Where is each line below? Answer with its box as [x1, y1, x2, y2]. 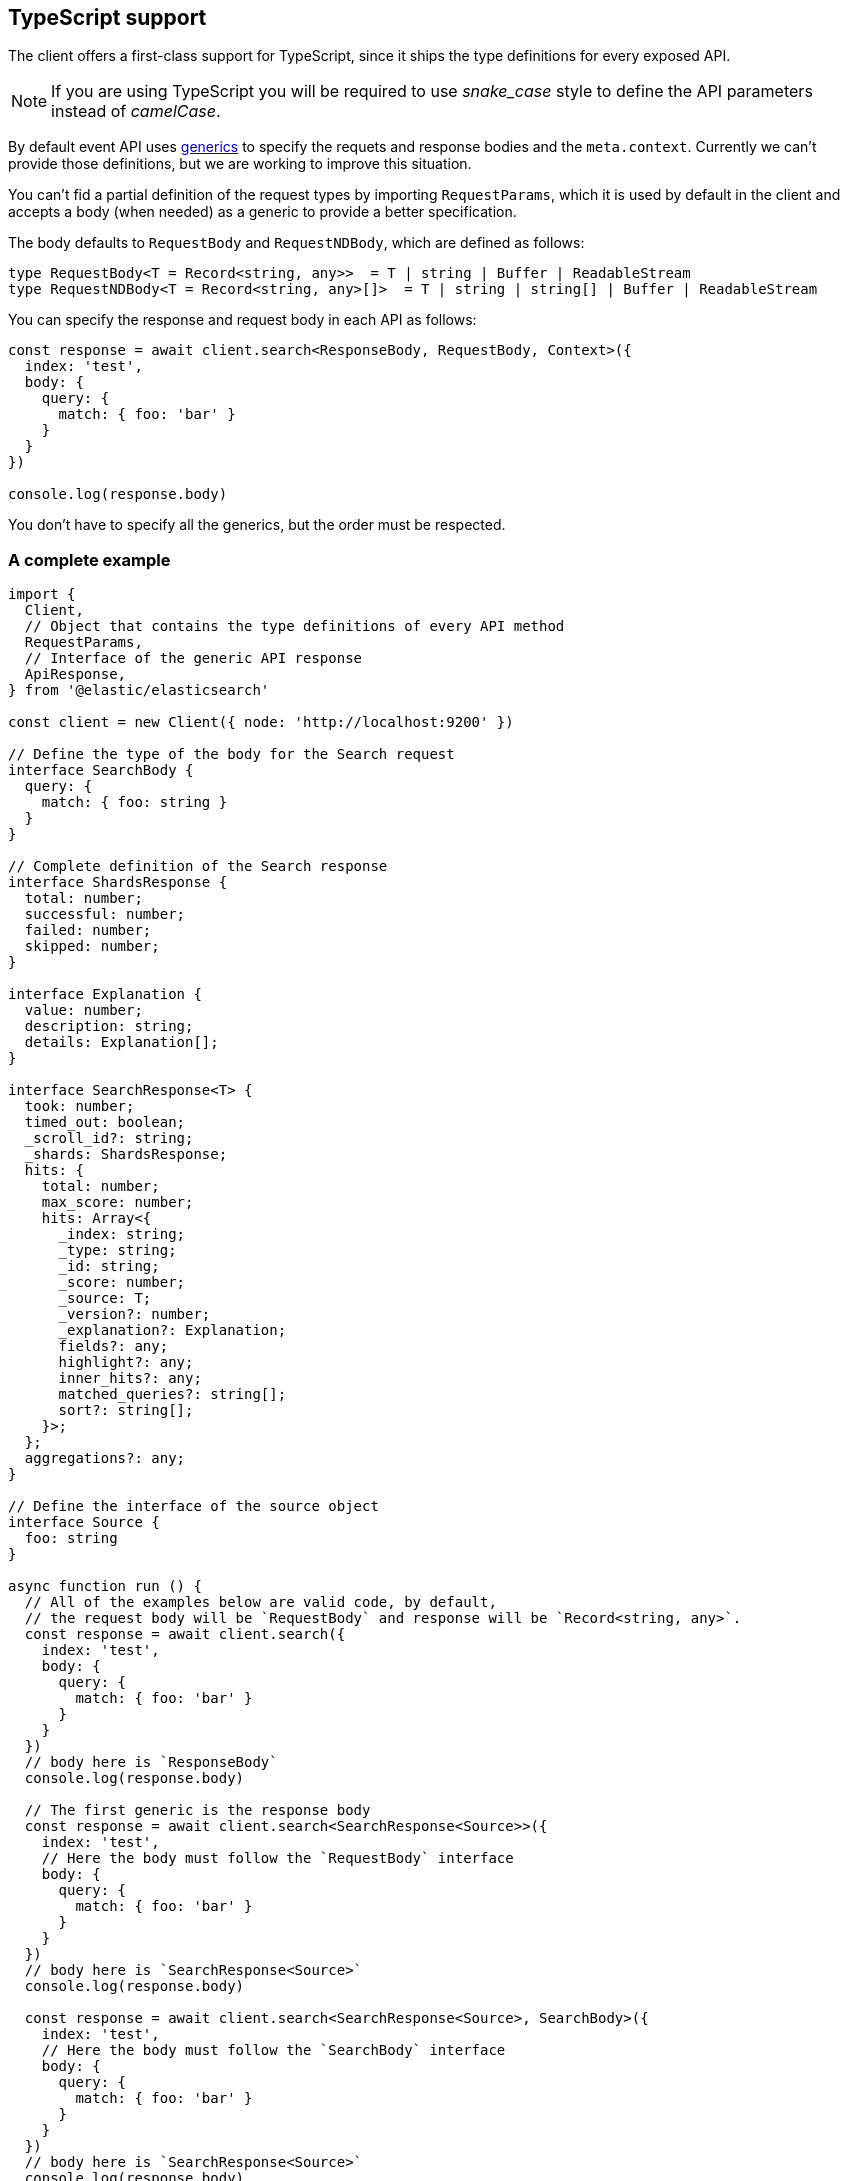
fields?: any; [58, 1338, 169, 1355]
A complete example [8, 549, 171, 570]
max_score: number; [41, 1194, 194, 1211]
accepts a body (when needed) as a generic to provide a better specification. [8, 203, 517, 221]
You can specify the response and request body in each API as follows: [8, 311, 477, 329]
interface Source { [8, 1514, 160, 1531]
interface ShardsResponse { [8, 874, 228, 891]
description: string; [24, 1018, 194, 1035]
